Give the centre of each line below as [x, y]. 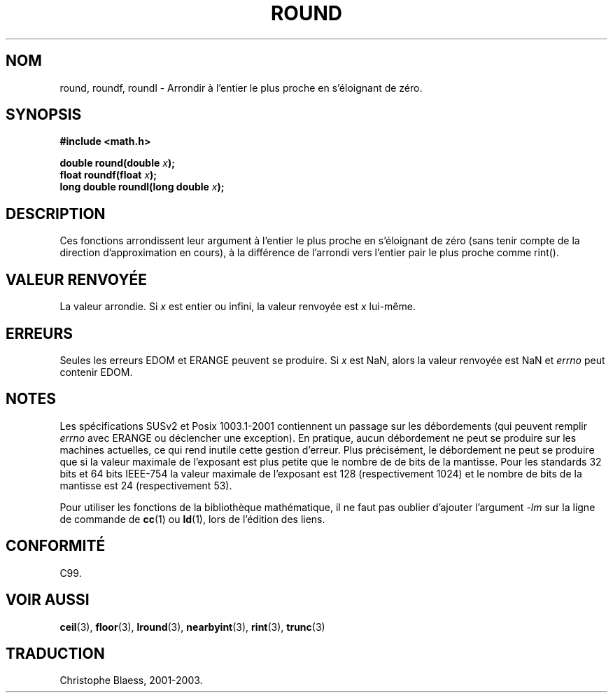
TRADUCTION [55, 653]
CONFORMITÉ [56, 546]
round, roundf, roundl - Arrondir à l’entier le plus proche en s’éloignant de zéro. [241, 88]
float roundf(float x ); [108, 175]
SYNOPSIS [44, 115]
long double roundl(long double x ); [142, 187]
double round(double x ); [117, 163]
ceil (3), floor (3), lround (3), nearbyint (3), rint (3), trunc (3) [192, 627]
